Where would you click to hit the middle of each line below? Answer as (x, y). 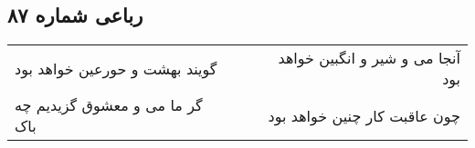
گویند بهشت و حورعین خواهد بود (116, 68)
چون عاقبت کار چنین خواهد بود (364, 115)
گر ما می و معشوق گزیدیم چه (109, 105)
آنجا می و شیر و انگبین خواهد (369, 58)
